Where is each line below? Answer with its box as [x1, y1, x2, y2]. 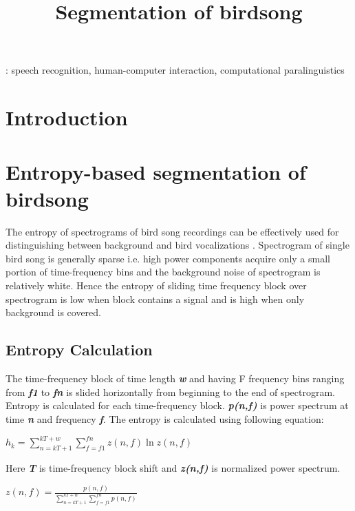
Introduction [6, 103, 128, 132]
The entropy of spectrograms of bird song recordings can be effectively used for [6, 224, 339, 238]
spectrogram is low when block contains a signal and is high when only [6, 291, 305, 306]
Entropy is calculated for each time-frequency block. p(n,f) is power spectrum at [6, 398, 349, 413]
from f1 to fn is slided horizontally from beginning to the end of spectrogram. [6, 384, 335, 399]
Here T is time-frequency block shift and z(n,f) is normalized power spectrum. [6, 461, 341, 475]
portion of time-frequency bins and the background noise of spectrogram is [6, 264, 321, 279]
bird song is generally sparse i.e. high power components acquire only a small [6, 251, 330, 265]
